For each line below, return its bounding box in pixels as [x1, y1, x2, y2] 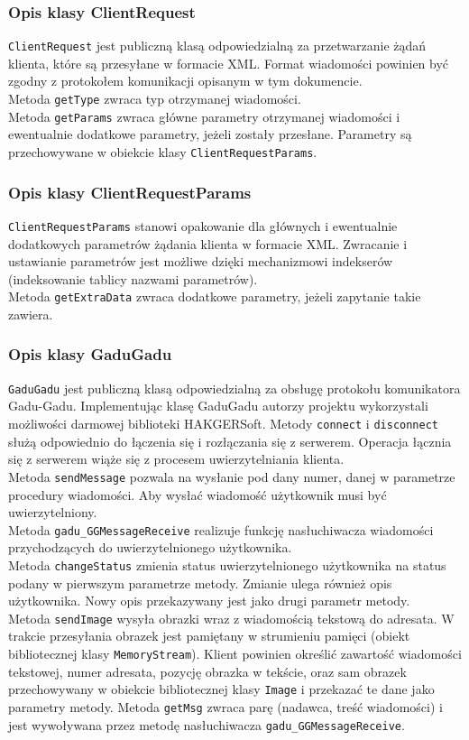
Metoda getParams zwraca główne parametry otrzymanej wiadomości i [8, 106, 400, 125]
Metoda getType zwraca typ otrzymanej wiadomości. [8, 89, 301, 108]
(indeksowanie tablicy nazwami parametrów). [8, 269, 258, 288]
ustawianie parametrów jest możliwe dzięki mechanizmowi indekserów [8, 252, 393, 271]
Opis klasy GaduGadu [8, 343, 172, 365]
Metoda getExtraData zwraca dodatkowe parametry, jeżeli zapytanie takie [8, 287, 421, 306]
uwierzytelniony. [8, 503, 97, 522]
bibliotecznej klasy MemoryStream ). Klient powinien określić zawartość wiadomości [8, 644, 462, 663]
